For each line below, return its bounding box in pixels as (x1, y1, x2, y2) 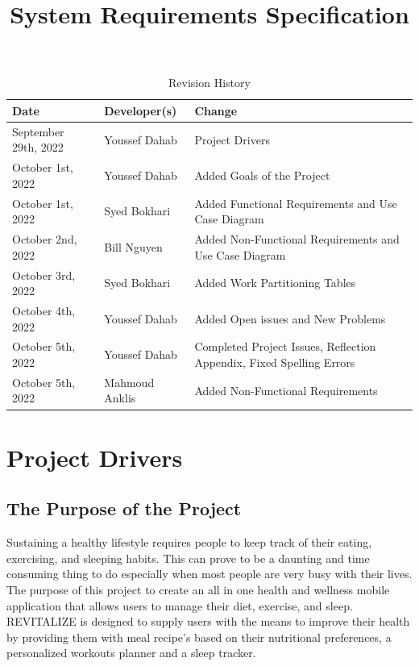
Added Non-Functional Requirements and (194, 231, 400, 248)
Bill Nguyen (104, 238, 163, 255)
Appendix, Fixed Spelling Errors (194, 354, 355, 371)
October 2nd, (12, 231, 77, 248)
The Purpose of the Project (6, 496, 242, 521)
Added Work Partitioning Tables (194, 274, 356, 291)
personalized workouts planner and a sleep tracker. (6, 644, 256, 661)
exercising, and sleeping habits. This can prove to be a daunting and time (6, 549, 370, 566)
